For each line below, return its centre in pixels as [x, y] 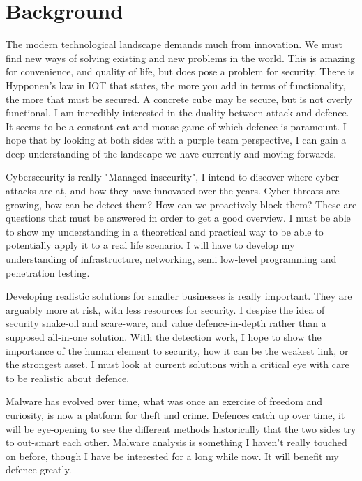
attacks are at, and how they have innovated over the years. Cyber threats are [173, 191]
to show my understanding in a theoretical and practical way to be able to [165, 231]
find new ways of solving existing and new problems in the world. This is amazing [181, 58]
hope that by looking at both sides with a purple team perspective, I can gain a [176, 140]
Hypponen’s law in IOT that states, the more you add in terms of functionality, [176, 85]
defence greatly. [39, 469]
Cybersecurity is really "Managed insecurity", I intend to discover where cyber [173, 177]
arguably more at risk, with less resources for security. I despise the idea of [165, 309]
